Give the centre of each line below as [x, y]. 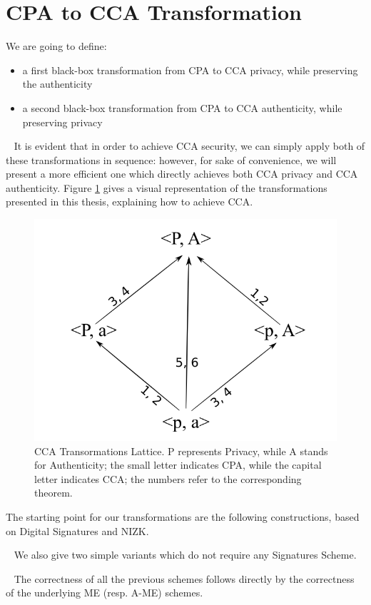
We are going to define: [56, 46]
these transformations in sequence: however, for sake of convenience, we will [171, 159]
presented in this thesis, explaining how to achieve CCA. [129, 202]
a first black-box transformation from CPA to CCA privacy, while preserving [190, 70]
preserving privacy [62, 122]
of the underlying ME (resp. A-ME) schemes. [105, 593]
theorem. [54, 493]
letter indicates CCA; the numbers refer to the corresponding [168, 478]
